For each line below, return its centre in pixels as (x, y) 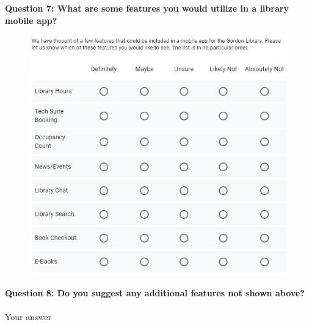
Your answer (28, 317)
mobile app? (31, 20)
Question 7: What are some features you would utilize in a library (147, 8)
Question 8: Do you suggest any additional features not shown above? (155, 293)
